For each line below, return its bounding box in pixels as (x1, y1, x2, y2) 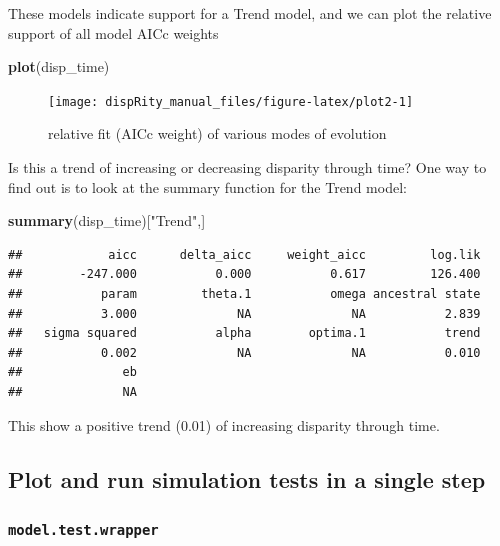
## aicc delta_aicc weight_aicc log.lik (8, 247, 481, 262)
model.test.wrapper (8, 521, 159, 538)
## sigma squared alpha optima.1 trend (8, 326, 481, 341)
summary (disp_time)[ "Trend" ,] (8, 210, 206, 231)
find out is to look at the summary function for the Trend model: (8, 176, 407, 197)
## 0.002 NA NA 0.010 (8, 345, 481, 360)
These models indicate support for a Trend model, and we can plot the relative (8, 3, 492, 23)
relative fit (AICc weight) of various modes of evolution (48, 123, 387, 144)
